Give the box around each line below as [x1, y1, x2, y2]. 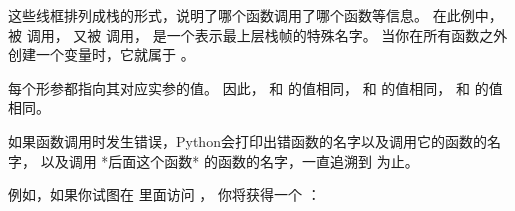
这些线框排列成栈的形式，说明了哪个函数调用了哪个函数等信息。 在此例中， [8, 5, 503, 25]
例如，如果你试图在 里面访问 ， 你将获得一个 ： [8, 184, 321, 205]
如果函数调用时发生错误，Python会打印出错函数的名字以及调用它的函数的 [8, 130, 487, 151]
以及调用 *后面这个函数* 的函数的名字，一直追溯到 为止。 [40, 150, 419, 171]
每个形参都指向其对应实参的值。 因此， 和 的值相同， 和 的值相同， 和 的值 [8, 77, 503, 98]
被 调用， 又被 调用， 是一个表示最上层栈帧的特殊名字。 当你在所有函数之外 [8, 24, 508, 45]
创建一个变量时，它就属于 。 [8, 44, 195, 65]
